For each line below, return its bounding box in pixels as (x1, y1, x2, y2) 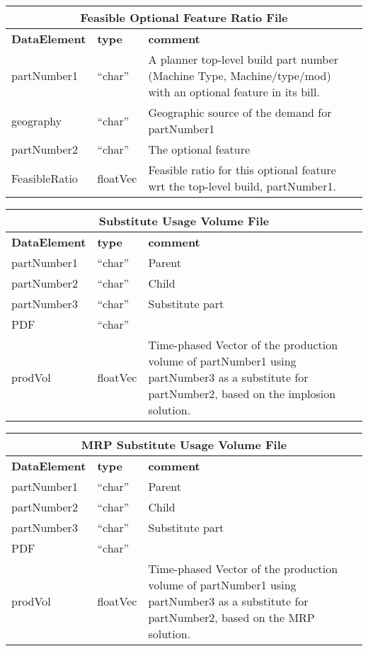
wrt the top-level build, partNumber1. (148, 178, 336, 194)
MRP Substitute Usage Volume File (81, 436, 287, 453)
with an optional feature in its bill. (148, 84, 320, 100)
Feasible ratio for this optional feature (148, 162, 336, 178)
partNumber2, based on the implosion (148, 385, 336, 402)
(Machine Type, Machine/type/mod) (148, 67, 331, 84)
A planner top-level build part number (148, 51, 339, 67)
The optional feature (148, 141, 251, 157)
